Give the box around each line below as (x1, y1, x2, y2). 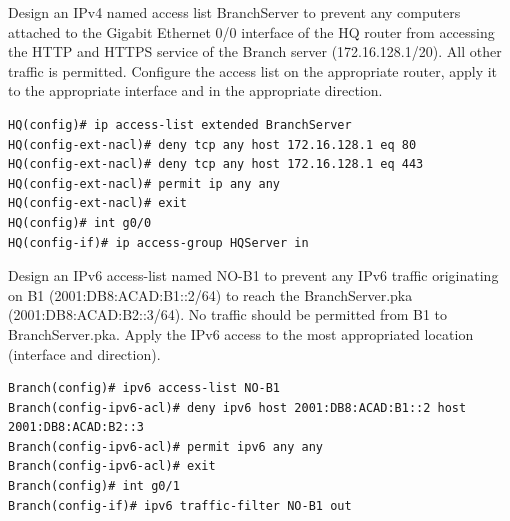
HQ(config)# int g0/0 (8, 215, 152, 230)
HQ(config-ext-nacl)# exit (8, 196, 187, 211)
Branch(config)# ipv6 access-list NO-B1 (8, 381, 281, 396)
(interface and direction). (8, 343, 161, 364)
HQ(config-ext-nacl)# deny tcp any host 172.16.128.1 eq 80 (8, 137, 417, 152)
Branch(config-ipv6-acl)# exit (8, 459, 216, 474)
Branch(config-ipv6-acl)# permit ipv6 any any (8, 439, 323, 454)
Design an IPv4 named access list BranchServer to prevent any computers (8, 2, 461, 22)
